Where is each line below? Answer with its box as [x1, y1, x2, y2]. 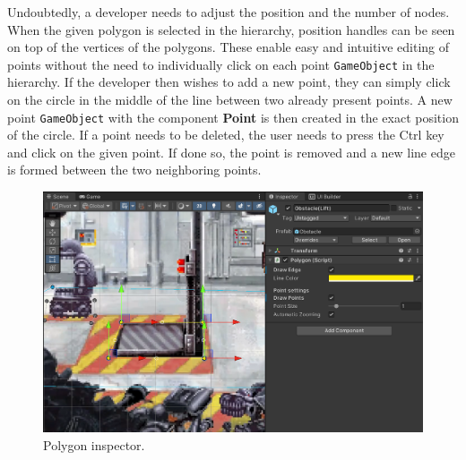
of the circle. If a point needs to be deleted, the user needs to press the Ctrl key [7, 125, 444, 144]
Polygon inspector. [43, 435, 145, 454]
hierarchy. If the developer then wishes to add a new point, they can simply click [7, 72, 451, 91]
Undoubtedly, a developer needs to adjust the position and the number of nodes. [7, 3, 450, 21]
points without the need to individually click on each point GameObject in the [7, 55, 435, 73]
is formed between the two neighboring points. [7, 160, 262, 179]
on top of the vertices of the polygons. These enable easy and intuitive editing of [7, 38, 450, 56]
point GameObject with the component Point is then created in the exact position [7, 107, 459, 126]
